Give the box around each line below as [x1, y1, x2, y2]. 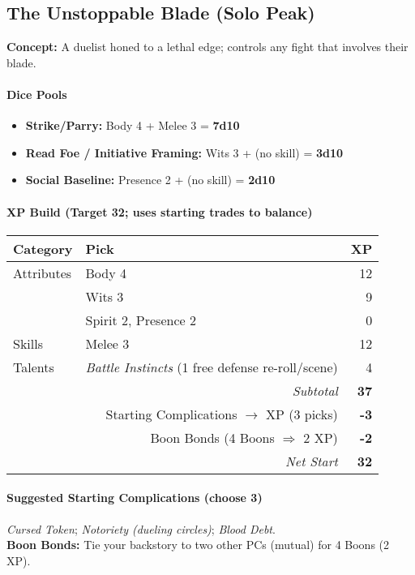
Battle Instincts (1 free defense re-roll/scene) [85, 357, 338, 376]
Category [13, 238, 73, 258]
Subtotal [292, 380, 338, 400]
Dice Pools [6, 85, 67, 102]
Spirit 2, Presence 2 [85, 310, 196, 329]
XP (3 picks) [265, 404, 338, 423]
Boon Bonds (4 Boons [150, 427, 275, 447]
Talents [13, 357, 54, 376]
